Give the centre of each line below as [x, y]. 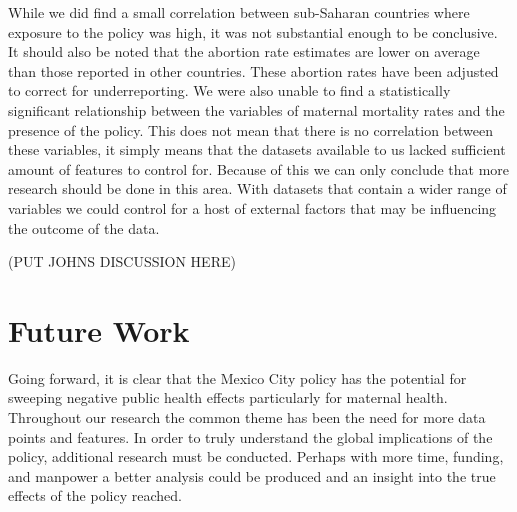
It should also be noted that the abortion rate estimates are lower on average [244, 51]
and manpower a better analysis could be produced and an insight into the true [252, 475]
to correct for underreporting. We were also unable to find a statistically [229, 90]
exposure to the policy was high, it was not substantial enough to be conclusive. [253, 31]
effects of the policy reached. [95, 495]
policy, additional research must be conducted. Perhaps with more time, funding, [256, 456]
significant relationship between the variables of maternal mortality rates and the [256, 109]
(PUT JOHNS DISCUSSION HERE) [122, 261]
